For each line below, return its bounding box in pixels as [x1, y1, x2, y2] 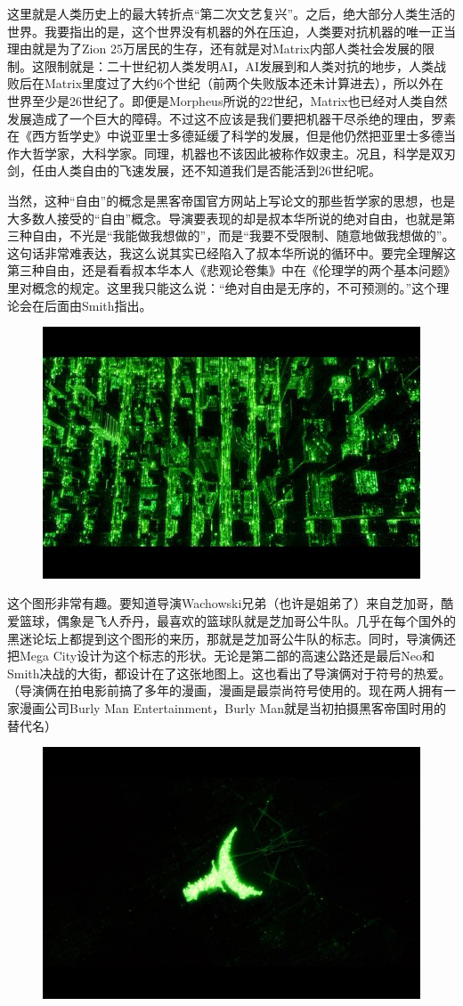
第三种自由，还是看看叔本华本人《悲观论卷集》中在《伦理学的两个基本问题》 [7, 261, 456, 280]
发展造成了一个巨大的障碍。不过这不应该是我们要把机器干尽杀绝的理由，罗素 [7, 109, 456, 127]
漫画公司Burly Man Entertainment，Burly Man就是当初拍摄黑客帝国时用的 [19, 698, 447, 717]
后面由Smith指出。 [44, 296, 152, 314]
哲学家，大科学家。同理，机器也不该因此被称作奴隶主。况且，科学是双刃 [31, 143, 456, 162]
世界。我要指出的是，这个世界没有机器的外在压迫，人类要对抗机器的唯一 [7, 21, 431, 40]
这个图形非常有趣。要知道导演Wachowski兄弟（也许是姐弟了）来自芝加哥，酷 [7, 594, 454, 613]
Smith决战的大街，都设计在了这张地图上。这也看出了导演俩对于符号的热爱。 [7, 663, 451, 682]
